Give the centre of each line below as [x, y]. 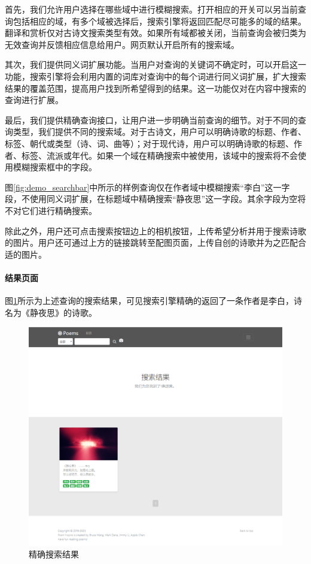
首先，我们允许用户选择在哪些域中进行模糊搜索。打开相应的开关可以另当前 [151, 9]
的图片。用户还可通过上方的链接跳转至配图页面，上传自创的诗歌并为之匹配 [151, 242]
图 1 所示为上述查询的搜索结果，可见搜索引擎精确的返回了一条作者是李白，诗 [153, 301]
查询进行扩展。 [34, 100]
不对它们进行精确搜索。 [51, 210]
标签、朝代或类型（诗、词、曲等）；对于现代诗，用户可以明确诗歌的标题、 [149, 143]
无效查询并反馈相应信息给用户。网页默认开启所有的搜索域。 [122, 44]
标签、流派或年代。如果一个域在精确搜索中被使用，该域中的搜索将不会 [159, 155]
